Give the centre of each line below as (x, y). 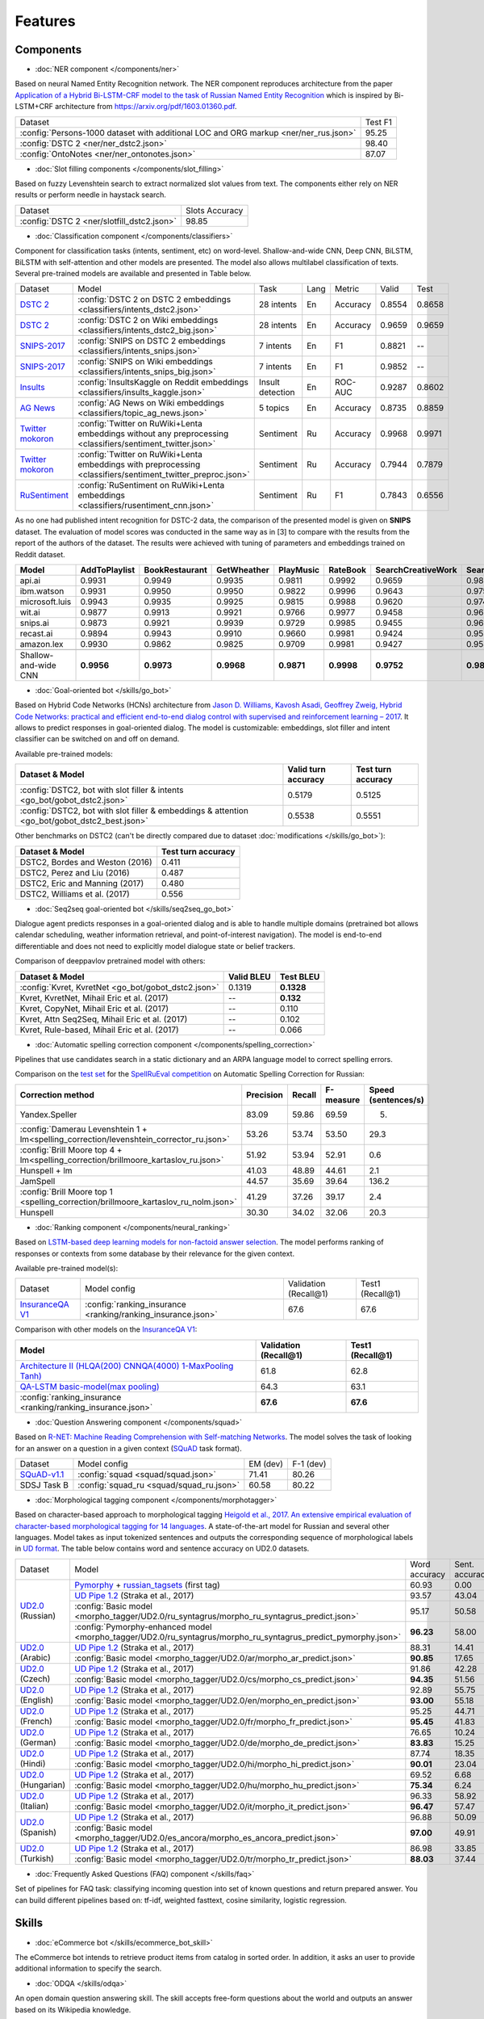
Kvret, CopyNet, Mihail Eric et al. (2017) (94, 1008)
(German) (38, 1743)
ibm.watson (42, 591)
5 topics (274, 408)
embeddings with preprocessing (139, 464)
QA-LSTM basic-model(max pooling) (90, 1387)
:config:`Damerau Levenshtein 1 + (84, 1129)
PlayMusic (299, 569)
